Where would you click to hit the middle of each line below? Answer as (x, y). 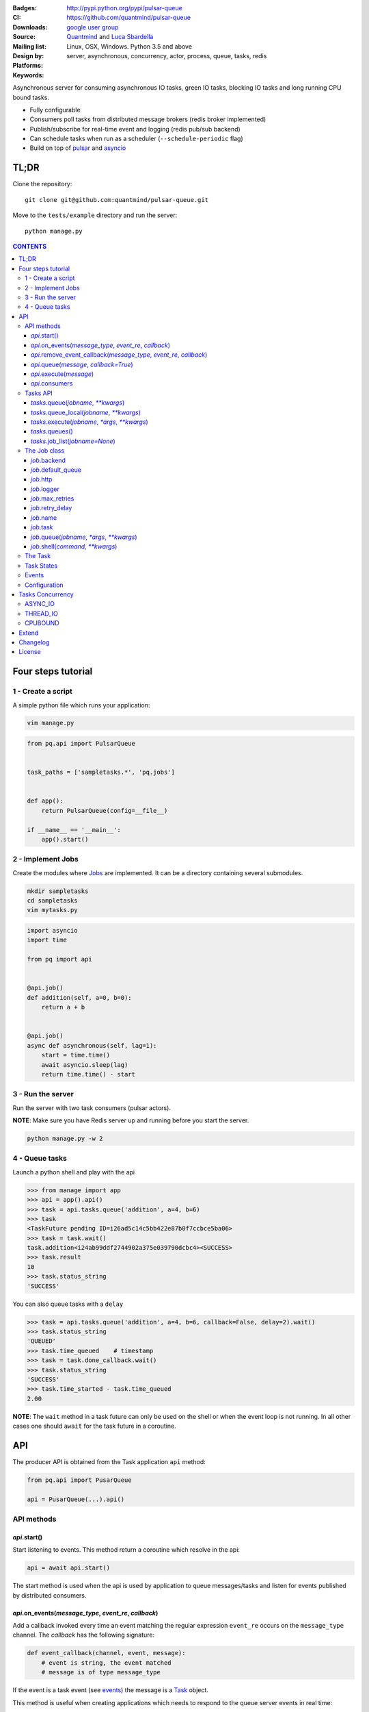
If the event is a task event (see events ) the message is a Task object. (110, 1690)
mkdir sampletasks (58, 891)
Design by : (28, 55)
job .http (42, 479)
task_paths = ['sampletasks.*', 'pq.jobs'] (101, 772)
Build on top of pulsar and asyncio (78, 148)
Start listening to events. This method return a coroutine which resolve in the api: (126, 1550)
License (30, 652)
